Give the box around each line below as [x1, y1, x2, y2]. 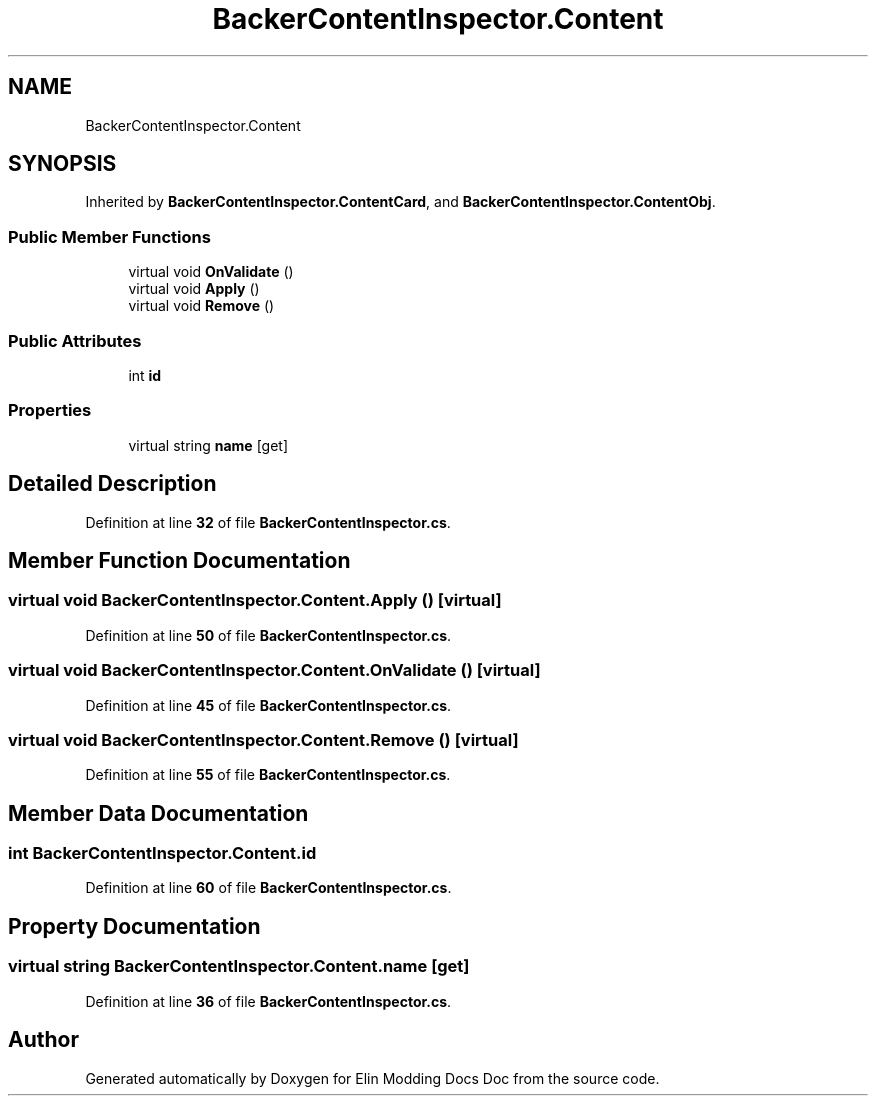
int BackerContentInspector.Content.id [8, 843, 317, 864]
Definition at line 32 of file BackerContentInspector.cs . [85, 513, 451, 531]
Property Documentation [8, 913, 261, 939]
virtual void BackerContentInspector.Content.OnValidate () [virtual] [8, 660, 541, 681]
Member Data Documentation [8, 800, 309, 826]
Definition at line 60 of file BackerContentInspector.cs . [85, 879, 452, 897]
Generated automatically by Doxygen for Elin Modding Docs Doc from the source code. [85, 1069, 660, 1087]
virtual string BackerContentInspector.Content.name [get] [8, 956, 470, 977]
